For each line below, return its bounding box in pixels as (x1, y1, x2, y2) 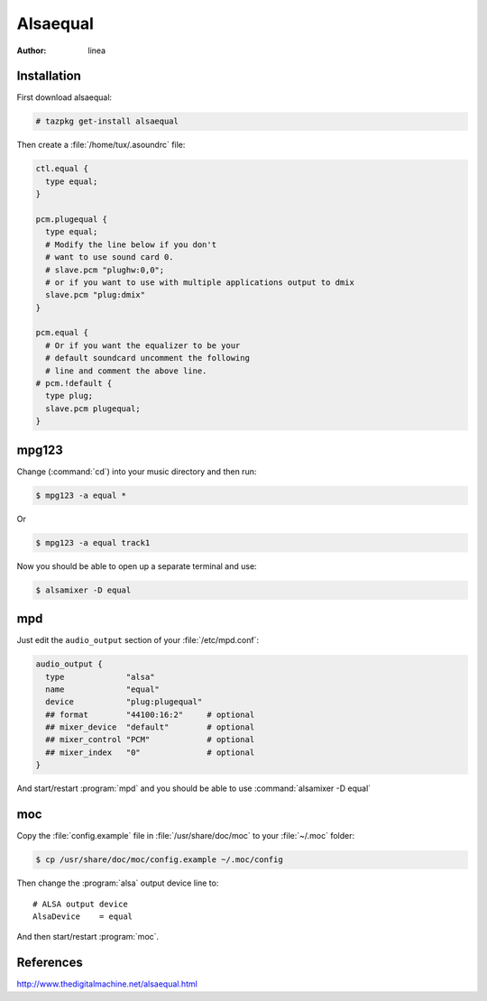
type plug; (45, 390, 94, 401)
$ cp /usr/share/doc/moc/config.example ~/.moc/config (35, 855, 283, 865)
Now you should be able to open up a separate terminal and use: (16, 560, 257, 572)
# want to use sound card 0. (45, 253, 175, 262)
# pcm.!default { (35, 379, 113, 389)
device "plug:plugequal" (45, 697, 203, 707)
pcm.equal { (35, 327, 89, 338)
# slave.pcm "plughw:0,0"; (45, 264, 165, 275)
